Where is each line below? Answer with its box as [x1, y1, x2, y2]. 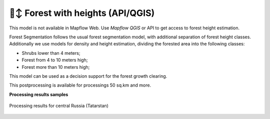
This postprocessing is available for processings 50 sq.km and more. [9, 82, 151, 88]
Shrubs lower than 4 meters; [21, 50, 80, 56]
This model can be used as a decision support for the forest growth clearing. [9, 73, 167, 79]
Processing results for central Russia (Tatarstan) [9, 103, 108, 109]
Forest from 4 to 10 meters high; [21, 57, 88, 63]
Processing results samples [9, 91, 68, 97]
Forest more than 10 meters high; [21, 64, 90, 70]
